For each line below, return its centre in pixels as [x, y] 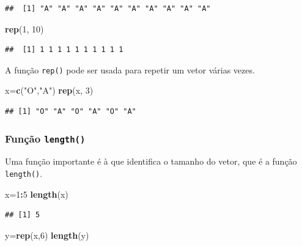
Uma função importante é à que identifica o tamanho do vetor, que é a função [151, 161]
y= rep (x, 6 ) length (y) [47, 235]
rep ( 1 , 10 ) [24, 28]
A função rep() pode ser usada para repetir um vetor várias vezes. [130, 69]
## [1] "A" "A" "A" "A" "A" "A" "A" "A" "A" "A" [108, 9]
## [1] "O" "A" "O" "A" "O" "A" [71, 112]
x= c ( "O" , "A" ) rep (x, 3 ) [49, 90]
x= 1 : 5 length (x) [37, 194]
